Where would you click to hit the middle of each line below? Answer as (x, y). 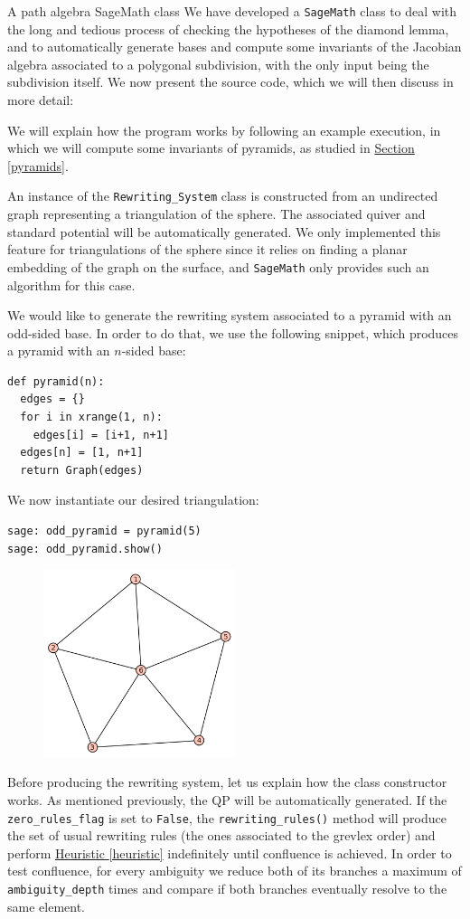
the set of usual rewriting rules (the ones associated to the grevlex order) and (221, 835)
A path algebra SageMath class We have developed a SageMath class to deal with (232, 11)
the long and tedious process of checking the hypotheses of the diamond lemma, (228, 28)
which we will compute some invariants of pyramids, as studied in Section (211, 148)
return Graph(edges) (82, 470)
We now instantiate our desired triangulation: (133, 500)
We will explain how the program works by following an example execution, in (224, 130)
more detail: (41, 100)
